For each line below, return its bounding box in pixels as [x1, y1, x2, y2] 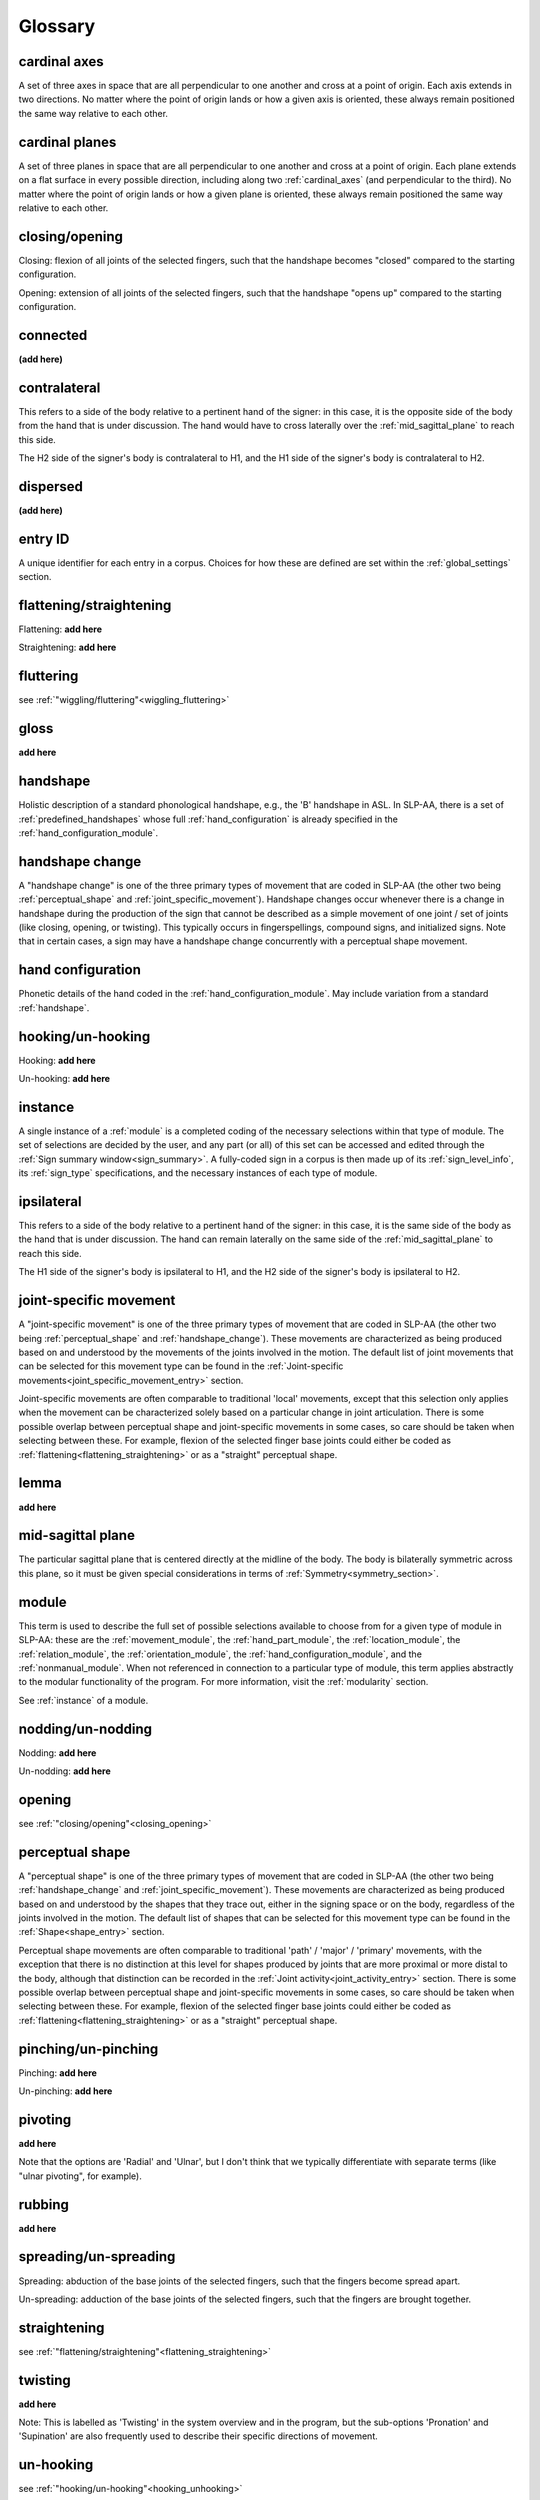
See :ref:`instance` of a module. [18, 1694, 149, 1706]
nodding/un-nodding [18, 1720, 153, 1737]
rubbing [18, 2196, 70, 2213]
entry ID [18, 530, 70, 547]
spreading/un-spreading [18, 2248, 176, 2265]
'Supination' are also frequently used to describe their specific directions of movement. [18, 2430, 379, 2442]
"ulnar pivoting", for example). [18, 2170, 142, 2182]
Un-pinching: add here [18, 2085, 113, 2097]
